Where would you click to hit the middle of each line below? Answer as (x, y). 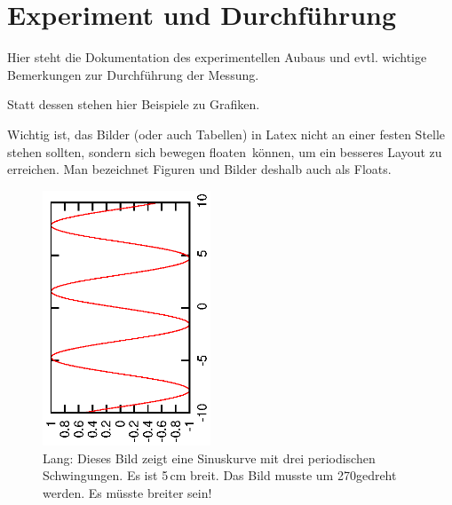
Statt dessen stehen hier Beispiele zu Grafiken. (134, 104)
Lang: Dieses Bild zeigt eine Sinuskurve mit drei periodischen (209, 458)
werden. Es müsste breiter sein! (127, 492)
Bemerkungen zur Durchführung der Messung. (133, 74)
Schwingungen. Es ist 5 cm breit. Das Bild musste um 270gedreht (220, 475)
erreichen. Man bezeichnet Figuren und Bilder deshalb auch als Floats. (199, 169)
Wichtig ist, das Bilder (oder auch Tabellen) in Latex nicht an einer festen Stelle (226, 134)
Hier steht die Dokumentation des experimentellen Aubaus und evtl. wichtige (217, 57)
